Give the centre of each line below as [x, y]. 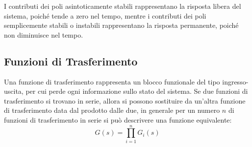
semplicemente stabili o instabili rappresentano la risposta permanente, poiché [121, 25]
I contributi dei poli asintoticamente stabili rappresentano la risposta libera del [123, 6]
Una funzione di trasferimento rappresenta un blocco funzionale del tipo [112, 81]
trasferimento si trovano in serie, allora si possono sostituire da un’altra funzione [125, 100]
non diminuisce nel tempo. [44, 34]
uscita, [14, 91]
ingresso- [235, 81]
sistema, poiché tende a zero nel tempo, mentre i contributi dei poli [105, 15]
